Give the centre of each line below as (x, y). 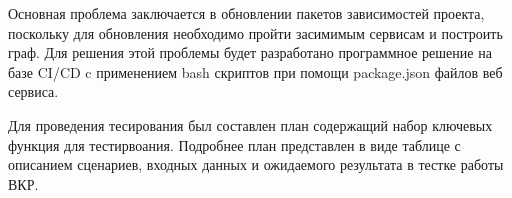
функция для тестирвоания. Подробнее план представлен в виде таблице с (234, 144)
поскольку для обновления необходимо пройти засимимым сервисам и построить (255, 32)
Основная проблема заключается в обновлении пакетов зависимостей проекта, (246, 13)
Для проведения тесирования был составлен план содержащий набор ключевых (250, 124)
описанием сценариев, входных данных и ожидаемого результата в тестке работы (256, 164)
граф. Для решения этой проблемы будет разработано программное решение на (250, 52)
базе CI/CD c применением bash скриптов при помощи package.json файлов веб (255, 71)
